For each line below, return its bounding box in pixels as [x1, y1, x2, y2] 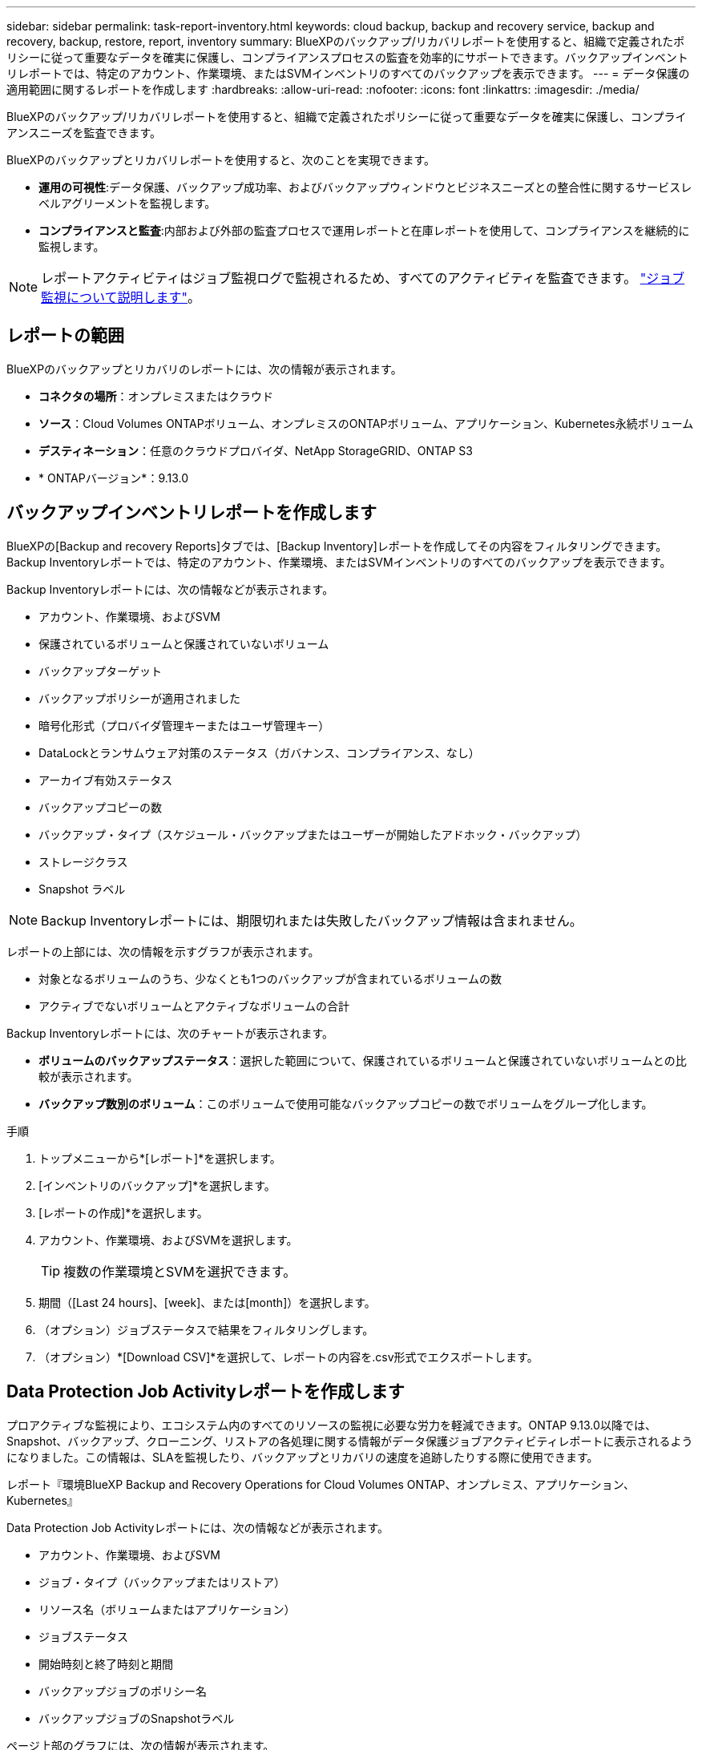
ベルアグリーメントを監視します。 [38, 196, 216, 210]
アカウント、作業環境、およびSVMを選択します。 [38, 1232, 298, 1247]
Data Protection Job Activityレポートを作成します [6, 1381, 405, 1402]
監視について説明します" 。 [41, 289, 201, 305]
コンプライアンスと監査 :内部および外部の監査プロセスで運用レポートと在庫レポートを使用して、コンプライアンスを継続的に [38, 224, 690, 237]
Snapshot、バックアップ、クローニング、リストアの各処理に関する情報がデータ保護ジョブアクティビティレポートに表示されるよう [6, 1433, 693, 1448]
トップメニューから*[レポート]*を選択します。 [38, 1151, 281, 1165]
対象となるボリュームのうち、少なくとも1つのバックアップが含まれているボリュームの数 [38, 971, 502, 986]
